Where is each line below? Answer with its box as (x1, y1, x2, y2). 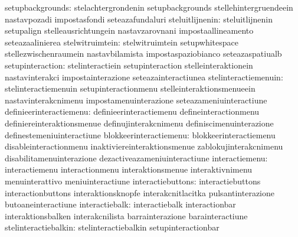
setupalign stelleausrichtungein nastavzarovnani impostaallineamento (5, 24, 254, 37)
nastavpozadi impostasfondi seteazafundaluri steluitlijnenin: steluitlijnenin (5, 12, 273, 25)
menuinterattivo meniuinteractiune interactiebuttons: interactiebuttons (5, 174, 261, 187)
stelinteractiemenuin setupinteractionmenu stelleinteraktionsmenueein (5, 82, 256, 95)
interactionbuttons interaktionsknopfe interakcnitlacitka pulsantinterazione (5, 186, 275, 199)
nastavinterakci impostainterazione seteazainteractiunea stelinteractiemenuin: (5, 70, 283, 83)
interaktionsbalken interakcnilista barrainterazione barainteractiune (5, 209, 248, 222)
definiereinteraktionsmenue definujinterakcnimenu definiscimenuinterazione (5, 116, 274, 129)
